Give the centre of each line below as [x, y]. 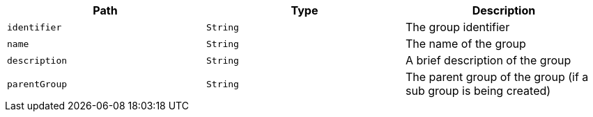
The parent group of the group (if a [497, 77]
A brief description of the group [488, 60]
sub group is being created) [478, 91]
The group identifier [457, 27]
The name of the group [465, 44]
